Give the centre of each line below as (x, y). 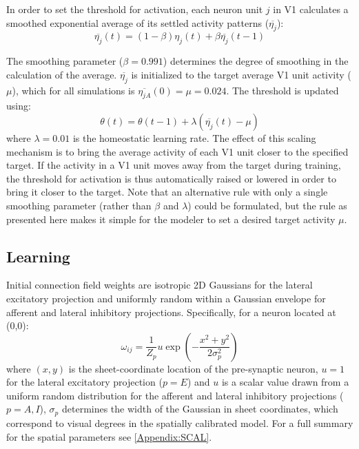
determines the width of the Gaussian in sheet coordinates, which (200, 409)
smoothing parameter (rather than (79, 205)
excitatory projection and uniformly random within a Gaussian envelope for (166, 298)
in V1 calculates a (311, 9)
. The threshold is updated (283, 90)
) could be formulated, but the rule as (267, 205)
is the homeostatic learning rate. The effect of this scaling (194, 137)
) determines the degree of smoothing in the (256, 61)
